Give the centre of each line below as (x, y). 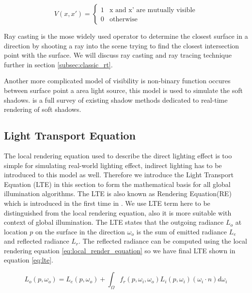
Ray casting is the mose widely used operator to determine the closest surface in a (126, 36)
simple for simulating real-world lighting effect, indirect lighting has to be (113, 165)
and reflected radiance (37, 241)
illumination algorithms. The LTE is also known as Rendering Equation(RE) (118, 193)
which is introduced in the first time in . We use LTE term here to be (107, 203)
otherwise (124, 20)
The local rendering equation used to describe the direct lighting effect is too (118, 155)
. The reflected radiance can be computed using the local (163, 241)
